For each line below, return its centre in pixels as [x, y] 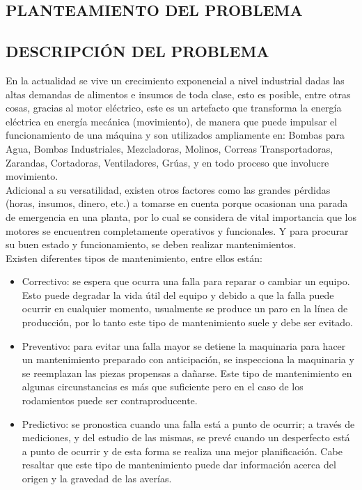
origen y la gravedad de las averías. [97, 478]
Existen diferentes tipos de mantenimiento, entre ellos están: [134, 258]
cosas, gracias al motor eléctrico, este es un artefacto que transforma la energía [174, 108]
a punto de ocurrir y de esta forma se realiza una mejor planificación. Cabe [182, 451]
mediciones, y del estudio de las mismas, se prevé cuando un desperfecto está [186, 437]
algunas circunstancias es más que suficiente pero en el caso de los [163, 386]
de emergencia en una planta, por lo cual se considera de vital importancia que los [181, 216]
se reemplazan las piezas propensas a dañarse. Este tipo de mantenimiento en [187, 373]
